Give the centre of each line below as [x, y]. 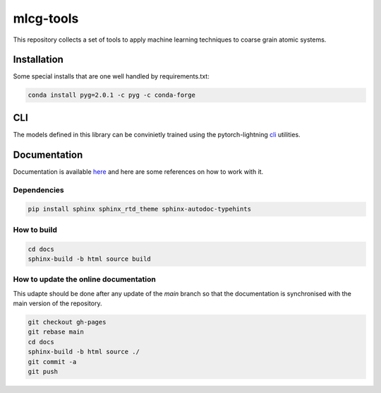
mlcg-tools [46, 18]
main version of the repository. [58, 303]
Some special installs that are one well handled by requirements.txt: [111, 76]
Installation [38, 60]
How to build [35, 230]
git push [43, 371]
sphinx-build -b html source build [89, 259]
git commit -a [52, 362]
